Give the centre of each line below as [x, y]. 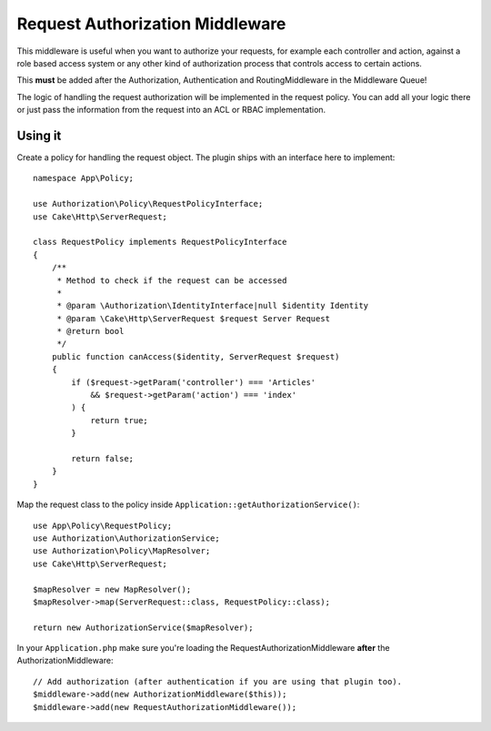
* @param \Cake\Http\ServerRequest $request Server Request [194, 318]
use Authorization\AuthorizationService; [126, 538]
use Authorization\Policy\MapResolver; [122, 551]
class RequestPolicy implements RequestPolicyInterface [160, 242]
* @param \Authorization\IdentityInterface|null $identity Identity [213, 306]
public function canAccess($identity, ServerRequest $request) [195, 356]
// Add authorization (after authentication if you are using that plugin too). [218, 681]
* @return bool [90, 331]
